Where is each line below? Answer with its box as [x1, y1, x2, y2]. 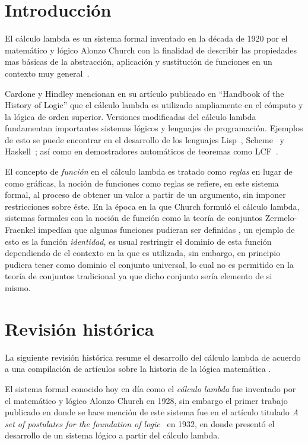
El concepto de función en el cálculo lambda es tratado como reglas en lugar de [5, 165, 293, 178]
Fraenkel [5, 223, 36, 236]
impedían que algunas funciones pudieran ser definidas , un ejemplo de [38, 223, 295, 236]
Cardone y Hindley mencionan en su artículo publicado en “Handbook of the [5, 87, 284, 99]
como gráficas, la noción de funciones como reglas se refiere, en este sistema [5, 176, 279, 189]
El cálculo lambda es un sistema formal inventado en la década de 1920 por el [5, 32, 288, 45]
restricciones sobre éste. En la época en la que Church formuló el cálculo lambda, [5, 200, 300, 212]
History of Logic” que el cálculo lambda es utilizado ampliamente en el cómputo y [5, 99, 303, 111]
